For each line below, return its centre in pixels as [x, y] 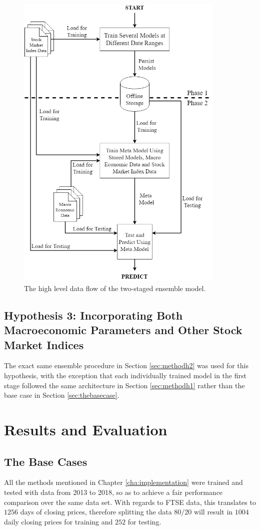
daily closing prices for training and [58, 521]
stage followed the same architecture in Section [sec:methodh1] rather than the [124, 385]
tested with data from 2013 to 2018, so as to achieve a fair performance [113, 492]
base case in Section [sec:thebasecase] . [62, 395]
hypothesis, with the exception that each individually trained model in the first [125, 375]
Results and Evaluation [86, 430]
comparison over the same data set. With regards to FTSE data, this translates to [130, 502]
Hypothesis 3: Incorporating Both [93, 315]
